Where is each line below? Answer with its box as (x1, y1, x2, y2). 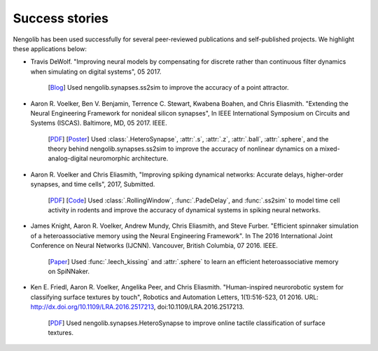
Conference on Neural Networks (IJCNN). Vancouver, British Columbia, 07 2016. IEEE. (30, 242, 278, 250)
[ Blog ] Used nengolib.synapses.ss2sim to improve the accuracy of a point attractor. (48, 83, 289, 92)
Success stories (13, 11, 108, 26)
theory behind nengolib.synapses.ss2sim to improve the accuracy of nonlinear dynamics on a (48, 144, 318, 153)
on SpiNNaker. (48, 267, 90, 275)
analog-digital (48, 154, 88, 163)
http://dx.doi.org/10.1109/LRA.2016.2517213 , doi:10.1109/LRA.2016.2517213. (30, 303, 245, 311)
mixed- (319, 144, 340, 153)
